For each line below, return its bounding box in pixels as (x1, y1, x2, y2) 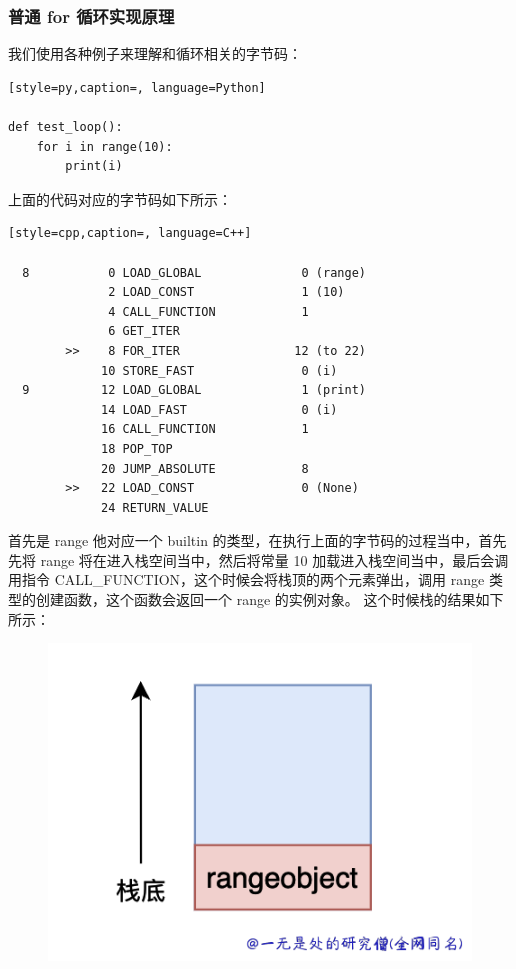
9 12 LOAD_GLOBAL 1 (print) (22, 383, 366, 398)
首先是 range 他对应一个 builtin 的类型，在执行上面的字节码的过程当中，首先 (8, 530, 507, 551)
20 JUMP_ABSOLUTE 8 (101, 461, 309, 476)
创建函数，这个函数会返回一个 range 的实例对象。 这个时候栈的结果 (35, 589, 476, 610)
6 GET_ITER (108, 324, 180, 339)
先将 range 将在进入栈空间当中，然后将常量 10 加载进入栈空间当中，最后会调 (8, 549, 509, 570)
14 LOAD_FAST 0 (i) (101, 402, 338, 417)
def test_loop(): (8, 120, 123, 134)
